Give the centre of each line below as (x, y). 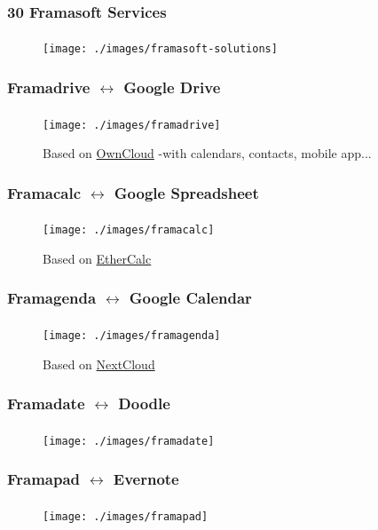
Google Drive (172, 87)
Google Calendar (190, 298)
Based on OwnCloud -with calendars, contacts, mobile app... (207, 153)
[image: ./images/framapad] (126, 516)
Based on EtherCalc (97, 258)
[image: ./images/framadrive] (132, 125)
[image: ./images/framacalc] (129, 230)
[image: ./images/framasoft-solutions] (160, 49)
